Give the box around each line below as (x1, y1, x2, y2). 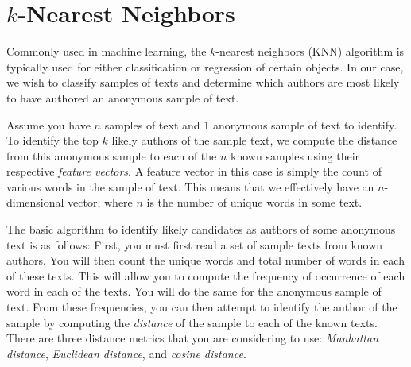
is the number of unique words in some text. (146, 194, 363, 211)
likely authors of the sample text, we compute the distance (111, 132, 397, 149)
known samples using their (231, 147, 360, 164)
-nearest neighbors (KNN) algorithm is (215, 43, 405, 60)
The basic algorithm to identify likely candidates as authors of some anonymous (6, 221, 396, 238)
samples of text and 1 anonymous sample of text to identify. (104, 116, 397, 133)
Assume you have (6, 116, 91, 133)
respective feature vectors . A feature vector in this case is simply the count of (6, 163, 382, 180)
